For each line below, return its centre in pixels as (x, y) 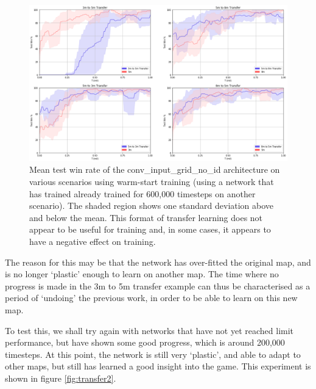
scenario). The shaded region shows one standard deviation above (152, 205)
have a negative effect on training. (93, 242)
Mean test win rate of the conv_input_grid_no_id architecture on (155, 169)
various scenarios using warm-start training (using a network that (152, 182)
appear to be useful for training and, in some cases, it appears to (150, 229)
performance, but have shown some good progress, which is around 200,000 (145, 342)
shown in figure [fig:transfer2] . (61, 378)
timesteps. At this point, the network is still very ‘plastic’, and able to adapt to (153, 354)
